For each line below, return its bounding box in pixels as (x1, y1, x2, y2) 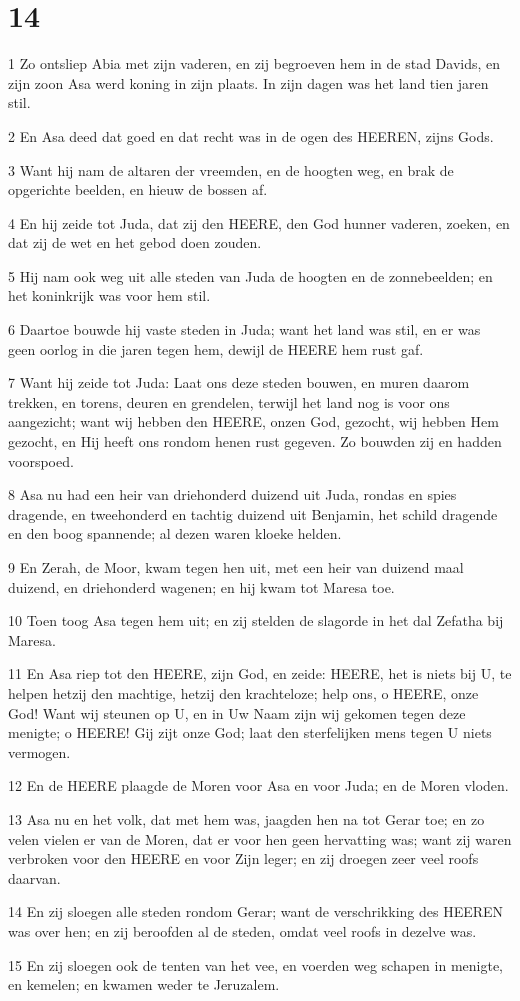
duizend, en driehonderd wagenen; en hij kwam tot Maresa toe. (8, 576, 395, 597)
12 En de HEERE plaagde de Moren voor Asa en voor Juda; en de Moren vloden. (8, 775, 509, 796)
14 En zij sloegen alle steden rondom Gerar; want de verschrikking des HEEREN (8, 901, 504, 922)
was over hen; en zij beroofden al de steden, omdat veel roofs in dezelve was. (8, 920, 477, 941)
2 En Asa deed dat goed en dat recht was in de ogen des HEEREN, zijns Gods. (8, 125, 494, 146)
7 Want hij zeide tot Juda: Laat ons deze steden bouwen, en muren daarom (8, 372, 470, 393)
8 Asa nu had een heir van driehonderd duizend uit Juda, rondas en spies (8, 484, 457, 505)
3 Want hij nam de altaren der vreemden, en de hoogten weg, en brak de (8, 159, 454, 180)
